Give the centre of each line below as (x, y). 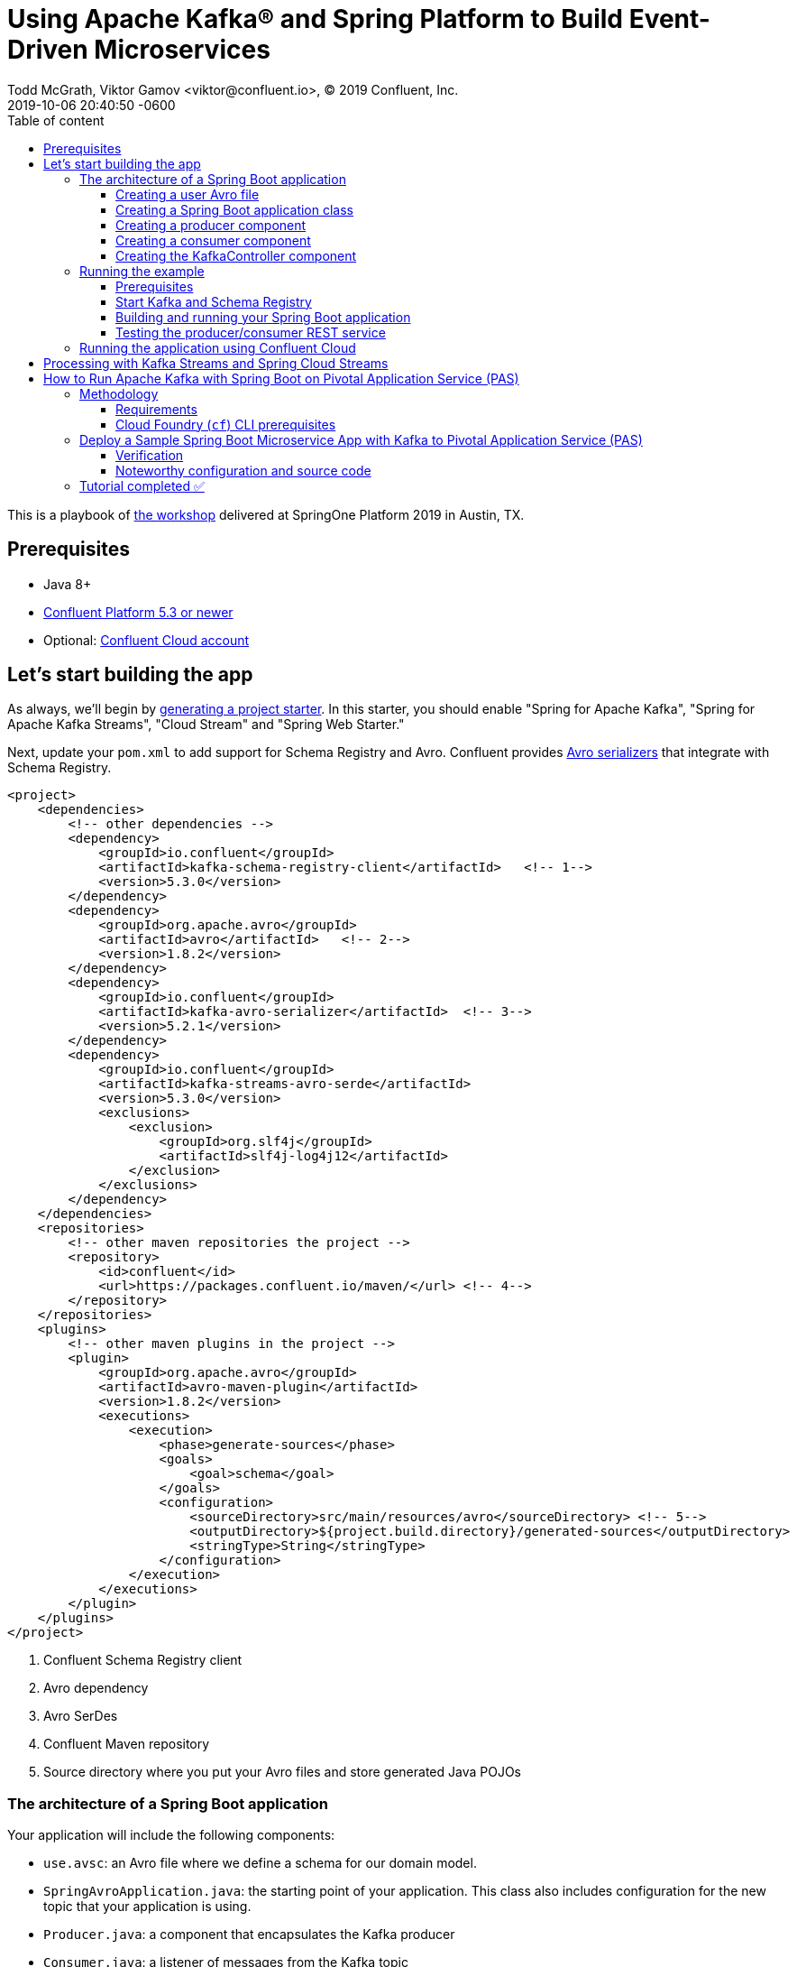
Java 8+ (68, 584)
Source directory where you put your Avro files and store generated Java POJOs (282, 1772)
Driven (48, 50)
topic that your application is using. (147, 1907)
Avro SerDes (81, 1716)
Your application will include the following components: (171, 1835)
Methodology (119, 393)
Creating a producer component (211, 225)
